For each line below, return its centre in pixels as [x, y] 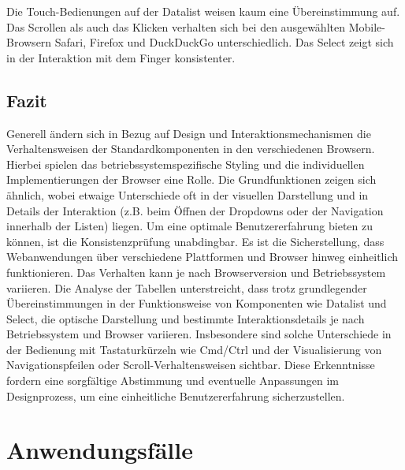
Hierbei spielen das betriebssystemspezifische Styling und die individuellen [186, 164]
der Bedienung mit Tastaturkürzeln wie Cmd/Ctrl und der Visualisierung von [194, 349]
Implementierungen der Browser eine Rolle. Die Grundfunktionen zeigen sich [191, 179]
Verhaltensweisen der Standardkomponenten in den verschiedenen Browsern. [191, 149]
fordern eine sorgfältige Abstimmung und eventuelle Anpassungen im [173, 380]
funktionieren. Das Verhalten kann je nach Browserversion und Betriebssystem [196, 272]
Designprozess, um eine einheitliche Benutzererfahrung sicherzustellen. [176, 395]
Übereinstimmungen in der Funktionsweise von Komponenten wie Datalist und [197, 303]
